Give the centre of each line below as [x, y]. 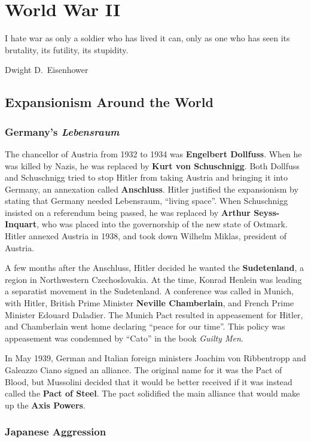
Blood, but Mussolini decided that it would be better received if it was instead [149, 381]
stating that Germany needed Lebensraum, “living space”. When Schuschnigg [147, 201]
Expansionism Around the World [109, 102]
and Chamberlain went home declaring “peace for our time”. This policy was [145, 326]
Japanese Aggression [56, 432]
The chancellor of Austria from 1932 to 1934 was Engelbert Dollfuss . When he [153, 153]
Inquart [21, 224]
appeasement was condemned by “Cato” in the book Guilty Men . [124, 338]
